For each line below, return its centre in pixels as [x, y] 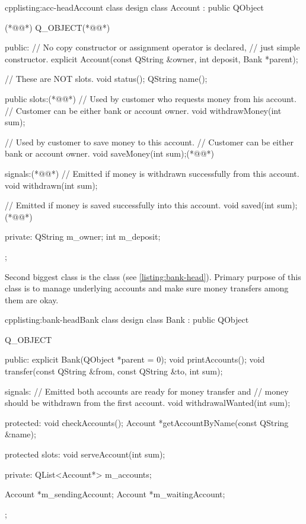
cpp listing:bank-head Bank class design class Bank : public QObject [127, 320]
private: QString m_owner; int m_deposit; [83, 236]
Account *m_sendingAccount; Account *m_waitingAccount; [115, 494]
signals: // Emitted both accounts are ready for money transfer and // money [147, 391]
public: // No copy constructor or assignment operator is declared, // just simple [152, 47]
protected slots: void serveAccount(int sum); [85, 454]
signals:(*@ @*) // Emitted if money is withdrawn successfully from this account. [152, 173]
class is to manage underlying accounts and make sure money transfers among [147, 288]
